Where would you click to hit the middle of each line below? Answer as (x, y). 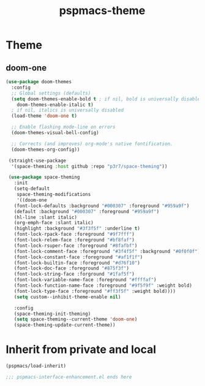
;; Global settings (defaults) (51, 93)
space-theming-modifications (54, 194)
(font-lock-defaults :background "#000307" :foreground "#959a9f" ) (102, 206)
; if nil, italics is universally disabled (67, 110)
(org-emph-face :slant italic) (54, 223)
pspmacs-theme (102, 11)
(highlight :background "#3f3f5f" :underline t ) (77, 229)
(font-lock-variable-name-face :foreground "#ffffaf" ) (85, 280)
